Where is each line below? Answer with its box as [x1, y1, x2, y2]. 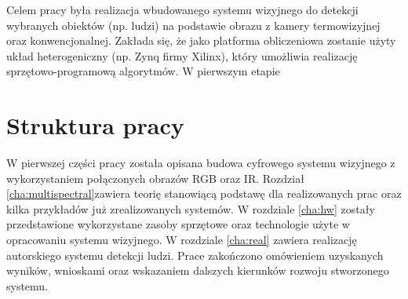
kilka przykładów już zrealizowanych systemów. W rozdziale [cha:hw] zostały [6, 200, 375, 217]
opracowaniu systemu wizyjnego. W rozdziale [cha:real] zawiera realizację [6, 232, 357, 248]
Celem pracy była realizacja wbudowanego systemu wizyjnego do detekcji [6, 2, 359, 17]
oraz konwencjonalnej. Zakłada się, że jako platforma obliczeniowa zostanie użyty [6, 32, 396, 49]
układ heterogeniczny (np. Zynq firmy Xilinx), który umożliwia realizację [6, 47, 358, 64]
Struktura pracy [6, 109, 184, 141]
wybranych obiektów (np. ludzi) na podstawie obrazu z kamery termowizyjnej [6, 16, 381, 33]
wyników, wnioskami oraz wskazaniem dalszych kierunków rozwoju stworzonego [6, 262, 389, 279]
